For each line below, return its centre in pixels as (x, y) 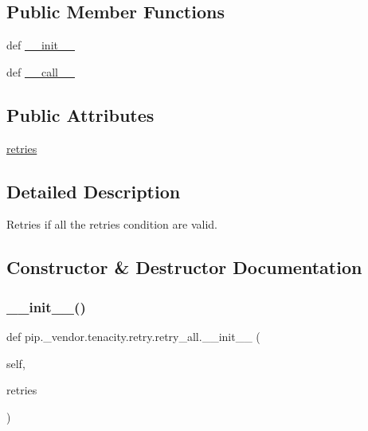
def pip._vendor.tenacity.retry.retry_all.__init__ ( (133, 336)
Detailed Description (94, 191)
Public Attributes (80, 114)
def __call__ (41, 71)
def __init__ (41, 45)
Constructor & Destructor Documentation (184, 267)
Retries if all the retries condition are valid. (112, 224)
